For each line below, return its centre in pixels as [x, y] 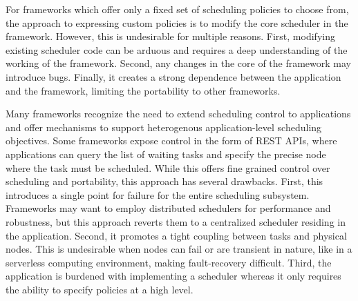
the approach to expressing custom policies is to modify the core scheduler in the [177, 22]
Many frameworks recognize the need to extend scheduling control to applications [178, 114]
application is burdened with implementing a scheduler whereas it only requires [173, 276]
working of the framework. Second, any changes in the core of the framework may [179, 63]
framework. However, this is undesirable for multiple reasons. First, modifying [170, 36]
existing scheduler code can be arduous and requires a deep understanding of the [177, 49]
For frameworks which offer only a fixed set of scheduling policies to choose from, [177, 9]
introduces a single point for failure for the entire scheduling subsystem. [158, 194]
